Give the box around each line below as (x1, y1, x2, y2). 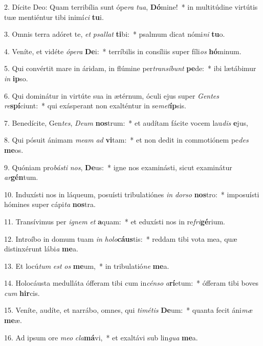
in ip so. (4, 73, 28, 83)
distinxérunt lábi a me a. (4, 243, 78, 254)
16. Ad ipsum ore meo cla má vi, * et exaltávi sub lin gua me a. (4, 332, 198, 342)
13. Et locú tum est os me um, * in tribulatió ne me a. (4, 260, 169, 271)
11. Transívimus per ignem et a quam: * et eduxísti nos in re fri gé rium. (4, 216, 225, 226)
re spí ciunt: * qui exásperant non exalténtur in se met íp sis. (4, 100, 186, 111)
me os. (4, 144, 24, 155)
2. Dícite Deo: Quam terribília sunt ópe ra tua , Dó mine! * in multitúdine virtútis (4, 2, 258, 12)
